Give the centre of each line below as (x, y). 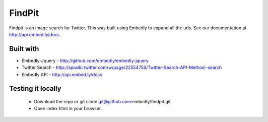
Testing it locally (35, 89)
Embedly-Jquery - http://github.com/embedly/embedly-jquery (85, 61)
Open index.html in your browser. (68, 109)
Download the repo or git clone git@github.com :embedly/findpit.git (102, 102)
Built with (24, 49)
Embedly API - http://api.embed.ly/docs (62, 74)
